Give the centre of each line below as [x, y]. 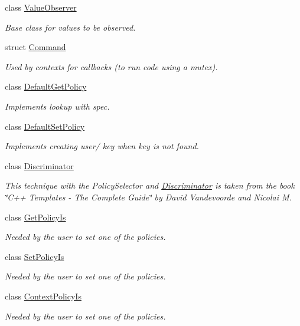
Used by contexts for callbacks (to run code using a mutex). [111, 66]
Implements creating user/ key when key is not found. [102, 146]
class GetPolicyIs [35, 217]
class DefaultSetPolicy [45, 126]
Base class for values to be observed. [70, 27]
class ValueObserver [41, 7]
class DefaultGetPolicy [46, 86]
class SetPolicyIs [35, 256]
